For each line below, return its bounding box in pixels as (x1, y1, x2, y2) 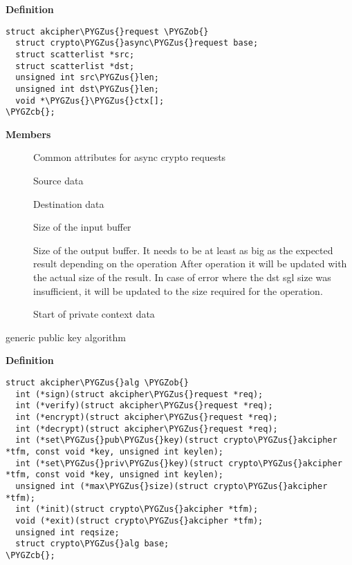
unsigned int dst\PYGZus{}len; (15, 84, 159, 94)
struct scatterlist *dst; (15, 61, 135, 71)
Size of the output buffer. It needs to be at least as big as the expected (33, 242, 333, 257)
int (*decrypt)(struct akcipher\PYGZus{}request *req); (15, 423, 278, 434)
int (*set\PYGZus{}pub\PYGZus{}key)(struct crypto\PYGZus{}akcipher (15, 435, 337, 446)
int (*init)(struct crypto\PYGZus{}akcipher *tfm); (15, 504, 259, 515)
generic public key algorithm (6, 329, 126, 344)
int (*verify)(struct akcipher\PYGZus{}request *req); (15, 401, 273, 411)
